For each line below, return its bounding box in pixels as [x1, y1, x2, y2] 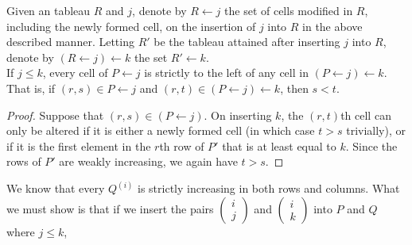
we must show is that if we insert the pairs [6, 200, 214, 216]
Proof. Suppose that [6, 106, 104, 123]
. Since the [345, 137, 398, 154]
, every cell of [42, 64, 108, 81]
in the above [302, 17, 363, 34]
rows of [6, 153, 41, 170]
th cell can [340, 106, 391, 123]
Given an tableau [6, 2, 91, 18]
